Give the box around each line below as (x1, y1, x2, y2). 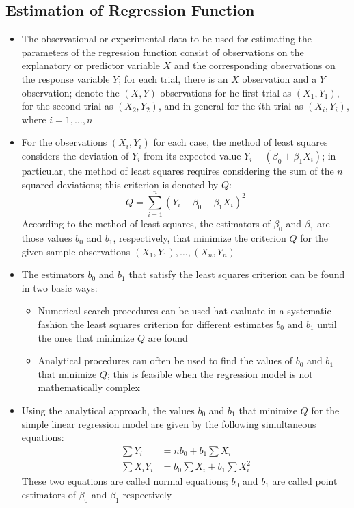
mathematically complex (38, 380, 140, 394)
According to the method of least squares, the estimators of (21, 216, 271, 231)
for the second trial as (21, 99, 113, 113)
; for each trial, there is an (118, 71, 228, 86)
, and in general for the (158, 99, 256, 113)
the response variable (21, 71, 110, 86)
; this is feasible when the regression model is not (107, 366, 313, 381)
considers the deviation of (21, 148, 129, 162)
